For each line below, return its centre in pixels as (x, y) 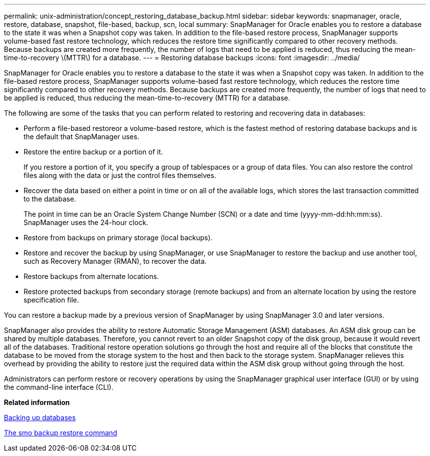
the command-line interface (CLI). (59, 387)
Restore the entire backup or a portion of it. (93, 152)
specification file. (51, 300)
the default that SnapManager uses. (81, 137)
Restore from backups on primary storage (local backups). (118, 238)
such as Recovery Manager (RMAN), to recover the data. (115, 261)
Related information (37, 402)
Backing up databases (40, 418)
